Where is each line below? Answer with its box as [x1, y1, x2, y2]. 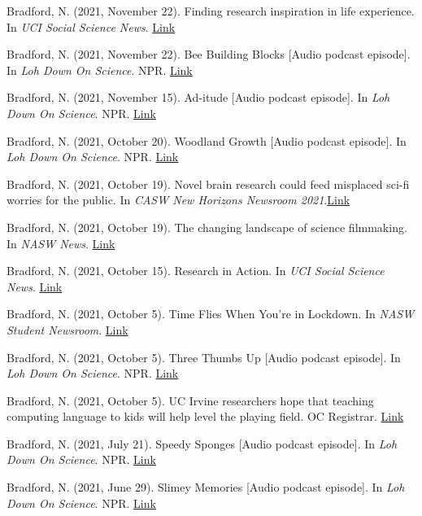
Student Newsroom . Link [7, 321, 128, 338]
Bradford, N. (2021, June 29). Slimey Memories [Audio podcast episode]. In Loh [7, 479, 405, 496]
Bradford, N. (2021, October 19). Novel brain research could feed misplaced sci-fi [7, 175, 410, 192]
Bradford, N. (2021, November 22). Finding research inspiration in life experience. [7, 2, 415, 19]
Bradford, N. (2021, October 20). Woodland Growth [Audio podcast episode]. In [7, 132, 407, 149]
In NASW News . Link [7, 234, 115, 251]
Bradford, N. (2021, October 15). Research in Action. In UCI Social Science [7, 262, 385, 279]
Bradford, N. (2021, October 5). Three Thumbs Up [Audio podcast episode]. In [7, 348, 401, 365]
